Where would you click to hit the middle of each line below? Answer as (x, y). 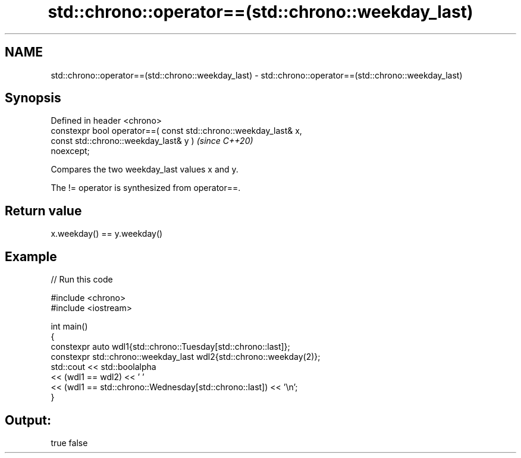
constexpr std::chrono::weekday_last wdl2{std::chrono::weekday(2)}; (186, 357)
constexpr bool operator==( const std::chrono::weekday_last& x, (176, 131)
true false (69, 443)
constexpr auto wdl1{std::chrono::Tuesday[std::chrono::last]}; (170, 347)
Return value (43, 211)
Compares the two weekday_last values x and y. (145, 170)
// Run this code (82, 280)
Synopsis (33, 98)
